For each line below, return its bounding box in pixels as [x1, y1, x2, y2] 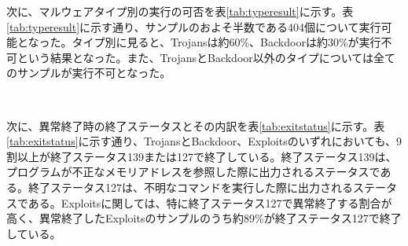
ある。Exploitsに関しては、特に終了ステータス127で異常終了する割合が [28, 194, 392, 211]
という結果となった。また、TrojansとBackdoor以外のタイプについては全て [17, 49, 396, 65]
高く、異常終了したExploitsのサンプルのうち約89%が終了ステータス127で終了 [6, 210, 402, 226]
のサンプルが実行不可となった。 [6, 64, 171, 81]
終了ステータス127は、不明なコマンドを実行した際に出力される [28, 178, 353, 195]
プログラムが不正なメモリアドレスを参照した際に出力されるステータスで [6, 163, 380, 180]
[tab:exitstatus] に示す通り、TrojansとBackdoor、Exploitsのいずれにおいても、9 [6, 133, 402, 149]
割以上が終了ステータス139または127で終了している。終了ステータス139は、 [6, 148, 397, 164]
